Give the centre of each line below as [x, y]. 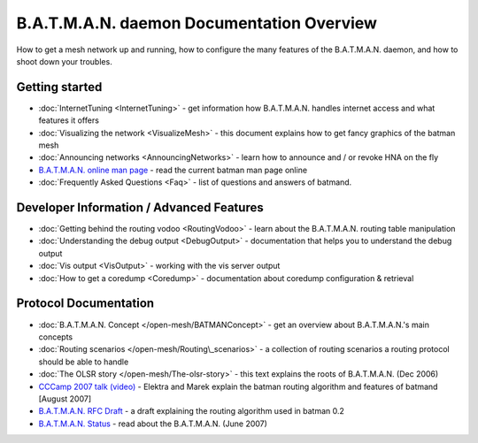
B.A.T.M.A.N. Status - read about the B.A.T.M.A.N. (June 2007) [153, 424]
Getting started [59, 87]
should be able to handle [84, 362]
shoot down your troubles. [64, 61]
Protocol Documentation [85, 304]
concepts [56, 337]
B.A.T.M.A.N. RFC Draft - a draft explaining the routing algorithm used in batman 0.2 [192, 411]
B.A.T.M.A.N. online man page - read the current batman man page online [173, 170]
